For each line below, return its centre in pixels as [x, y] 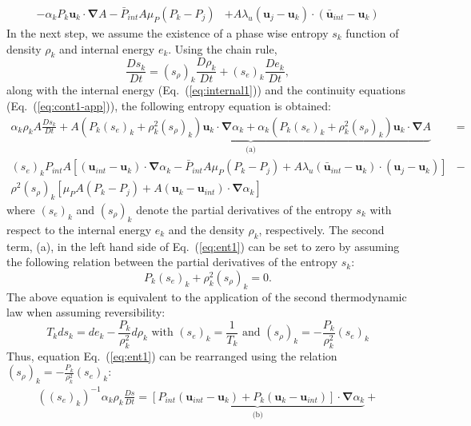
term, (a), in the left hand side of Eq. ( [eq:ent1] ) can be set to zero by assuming [203, 246]
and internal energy [107, 48]
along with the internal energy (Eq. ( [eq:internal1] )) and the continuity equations [206, 90]
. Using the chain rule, [223, 48]
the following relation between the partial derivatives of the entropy [172, 262]
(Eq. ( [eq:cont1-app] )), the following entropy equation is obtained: [169, 106]
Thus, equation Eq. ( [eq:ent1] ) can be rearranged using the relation [172, 355]
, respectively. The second [321, 229]
